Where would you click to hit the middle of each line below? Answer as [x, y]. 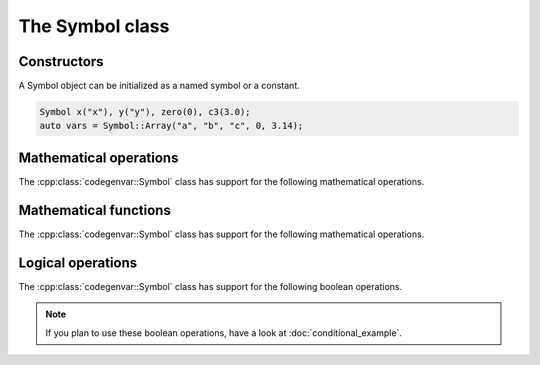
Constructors [61, 61]
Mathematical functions [95, 210]
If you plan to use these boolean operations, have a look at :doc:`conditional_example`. [223, 332]
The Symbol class [94, 26]
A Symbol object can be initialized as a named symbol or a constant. [159, 86]
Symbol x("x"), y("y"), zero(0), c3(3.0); [145, 112]
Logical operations [78, 262]
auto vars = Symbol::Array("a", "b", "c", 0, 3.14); [171, 126]
